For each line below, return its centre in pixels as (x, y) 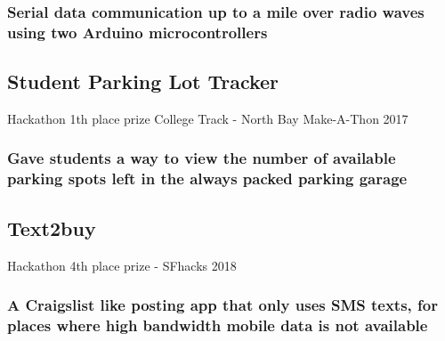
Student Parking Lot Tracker (143, 81)
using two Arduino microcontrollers (138, 32)
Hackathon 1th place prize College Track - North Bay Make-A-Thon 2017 (208, 118)
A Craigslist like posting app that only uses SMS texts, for (222, 305)
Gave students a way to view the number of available (202, 158)
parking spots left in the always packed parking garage (207, 179)
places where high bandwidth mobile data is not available (218, 325)
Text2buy (52, 227)
